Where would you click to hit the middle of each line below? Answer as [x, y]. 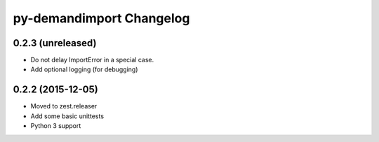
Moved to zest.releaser [64, 106]
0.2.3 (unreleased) [55, 43]
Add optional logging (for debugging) [84, 69]
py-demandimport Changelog [101, 18]
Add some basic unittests [67, 116]
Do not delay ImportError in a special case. [92, 60]
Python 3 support [56, 126]
